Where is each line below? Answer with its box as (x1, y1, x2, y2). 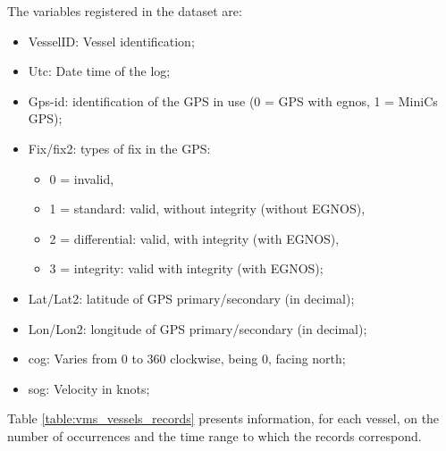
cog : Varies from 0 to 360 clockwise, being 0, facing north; (28, 349, 346, 368)
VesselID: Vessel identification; (28, 31, 195, 50)
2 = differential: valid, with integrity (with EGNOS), (49, 229, 340, 247)
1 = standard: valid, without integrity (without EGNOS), (49, 199, 366, 218)
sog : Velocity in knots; (28, 379, 150, 397)
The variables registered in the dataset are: (7, 2, 242, 20)
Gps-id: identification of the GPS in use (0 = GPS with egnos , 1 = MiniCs (28, 91, 438, 110)
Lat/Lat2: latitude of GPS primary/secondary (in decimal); (28, 288, 355, 307)
